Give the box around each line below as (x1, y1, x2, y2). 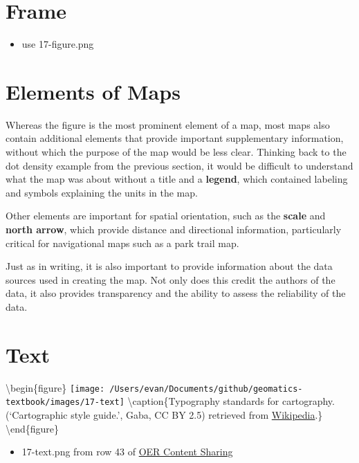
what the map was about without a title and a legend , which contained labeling (6, 172, 348, 186)
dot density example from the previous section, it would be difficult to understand (6, 158, 353, 172)
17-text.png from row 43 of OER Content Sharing (21, 444, 233, 459)
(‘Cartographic (6, 408, 68, 421)
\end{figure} (6, 421, 59, 435)
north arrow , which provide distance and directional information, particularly (6, 222, 342, 236)
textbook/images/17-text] (6, 397, 125, 408)
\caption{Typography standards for (127, 394, 279, 408)
